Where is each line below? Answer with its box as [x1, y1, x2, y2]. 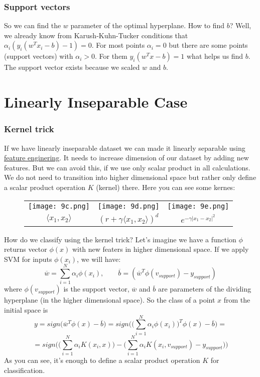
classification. [4, 364, 45, 375]
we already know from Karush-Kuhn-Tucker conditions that [4, 30, 188, 40]
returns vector [4, 244, 47, 254]
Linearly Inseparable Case [4, 91, 188, 112]
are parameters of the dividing [158, 284, 251, 294]
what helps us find [186, 51, 243, 61]
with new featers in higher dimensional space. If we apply [72, 244, 249, 254]
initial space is [4, 305, 48, 315]
